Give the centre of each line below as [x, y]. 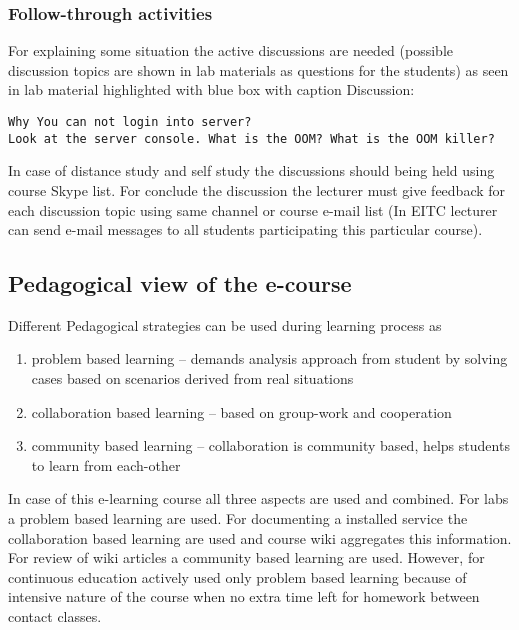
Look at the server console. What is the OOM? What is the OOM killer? [251, 138]
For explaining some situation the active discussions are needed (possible [230, 50]
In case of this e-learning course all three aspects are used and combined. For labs [258, 498]
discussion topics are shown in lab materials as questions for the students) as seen [258, 69]
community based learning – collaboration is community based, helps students [270, 445]
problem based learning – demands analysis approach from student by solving [269, 358]
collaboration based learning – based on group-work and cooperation [241, 411]
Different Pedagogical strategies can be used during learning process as [225, 324]
